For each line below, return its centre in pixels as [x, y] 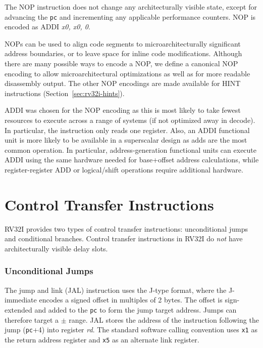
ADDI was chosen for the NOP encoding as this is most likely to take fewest [123, 110]
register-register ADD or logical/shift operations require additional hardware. [124, 169]
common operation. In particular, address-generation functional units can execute [131, 149]
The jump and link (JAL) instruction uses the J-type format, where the [116, 290]
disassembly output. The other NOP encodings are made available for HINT [123, 83]
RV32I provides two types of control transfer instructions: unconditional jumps [126, 228]
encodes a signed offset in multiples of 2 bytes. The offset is [131, 300]
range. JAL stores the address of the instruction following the [164, 319]
